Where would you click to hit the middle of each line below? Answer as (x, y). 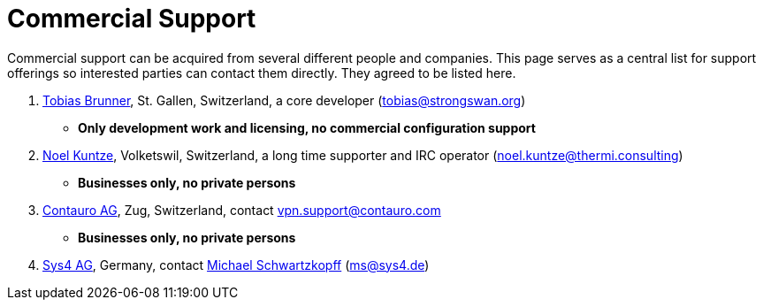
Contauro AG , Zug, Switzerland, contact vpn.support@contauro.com (242, 210)
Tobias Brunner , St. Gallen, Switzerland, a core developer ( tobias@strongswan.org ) (284, 100)
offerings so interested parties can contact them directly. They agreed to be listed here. (262, 73)
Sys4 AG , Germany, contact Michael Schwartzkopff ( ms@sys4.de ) (236, 265)
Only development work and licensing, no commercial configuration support (307, 127)
